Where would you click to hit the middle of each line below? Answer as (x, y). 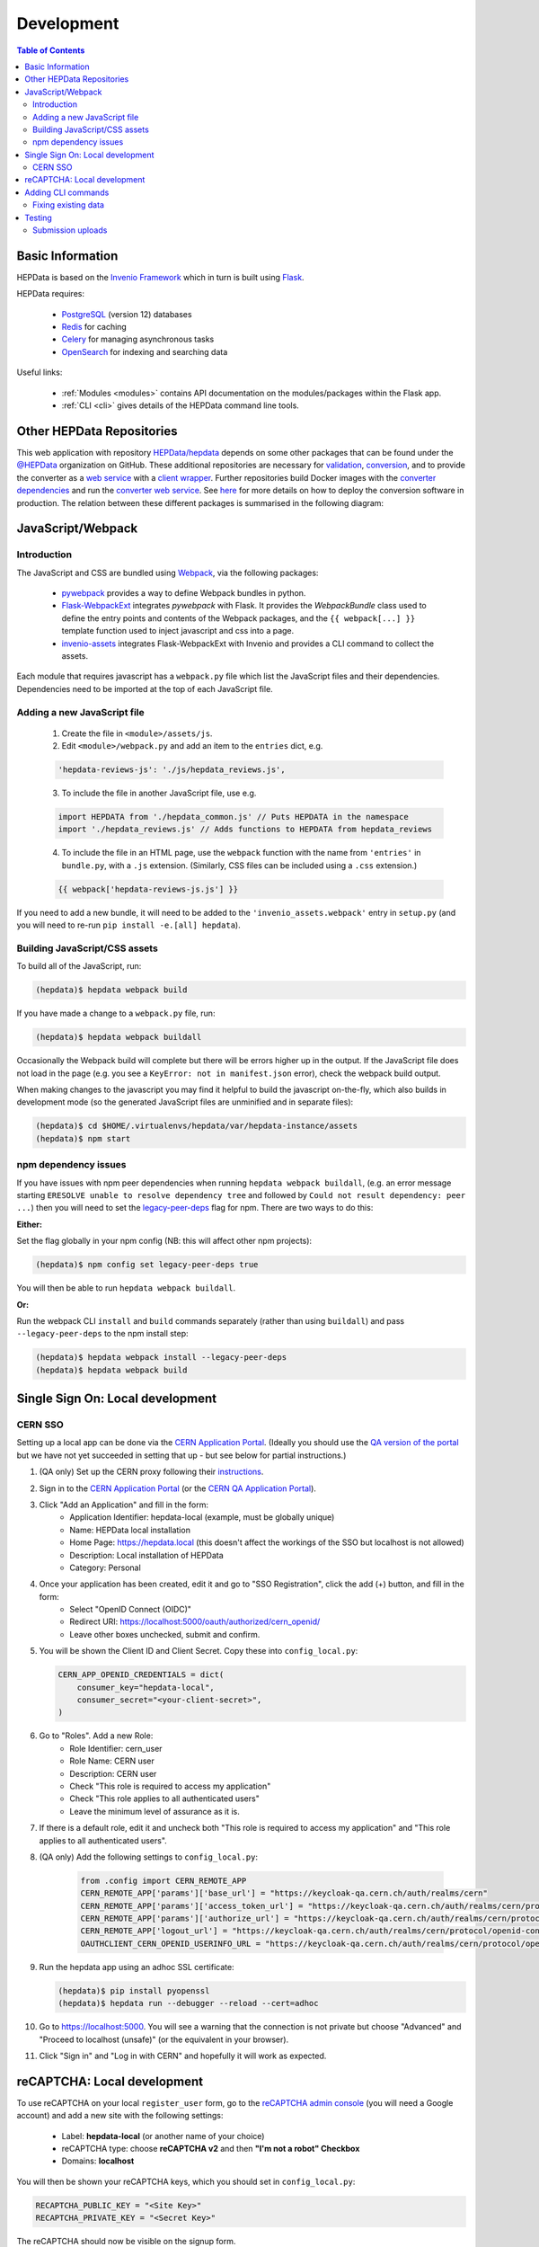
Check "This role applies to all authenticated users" (164, 1798)
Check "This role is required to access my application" (170, 1786)
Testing (39, 218)
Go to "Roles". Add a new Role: (96, 1736)
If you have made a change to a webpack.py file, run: (116, 1013)
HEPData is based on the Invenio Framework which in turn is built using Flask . (160, 277)
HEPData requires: (51, 294)
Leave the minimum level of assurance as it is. (155, 1811)
